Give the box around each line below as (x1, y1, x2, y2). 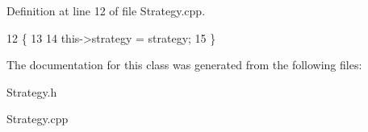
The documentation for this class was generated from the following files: (6, 56, 362, 73)
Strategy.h (6, 83, 57, 100)
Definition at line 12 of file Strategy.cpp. (6, 2, 206, 19)
